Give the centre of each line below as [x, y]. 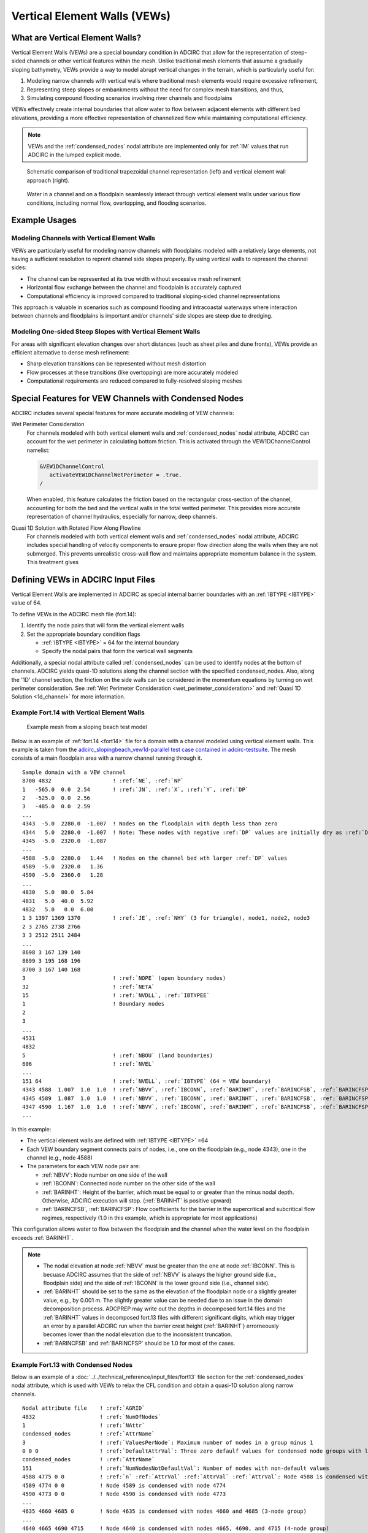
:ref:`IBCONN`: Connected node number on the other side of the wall [129, 1183]
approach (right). [48, 180]
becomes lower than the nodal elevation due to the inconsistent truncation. [138, 1334]
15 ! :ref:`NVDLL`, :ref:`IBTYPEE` [116, 995]
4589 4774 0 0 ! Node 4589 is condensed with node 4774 [124, 1485]
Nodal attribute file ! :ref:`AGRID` [84, 1408]
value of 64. [27, 603]
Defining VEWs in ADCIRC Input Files [83, 579]
